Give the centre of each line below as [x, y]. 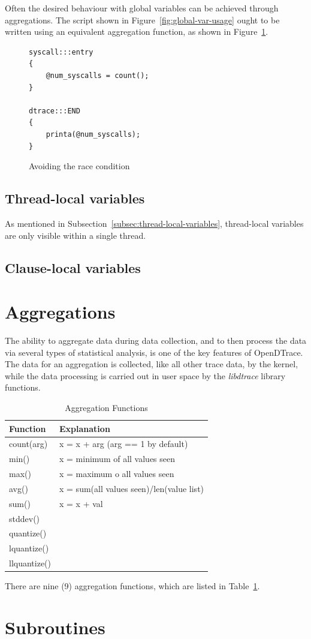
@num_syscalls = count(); [97, 75]
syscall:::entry [61, 52]
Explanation [85, 428]
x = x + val [81, 503]
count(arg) [28, 444]
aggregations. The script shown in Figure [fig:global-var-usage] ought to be [142, 19]
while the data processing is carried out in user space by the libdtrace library [145, 375]
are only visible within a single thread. [76, 235]
